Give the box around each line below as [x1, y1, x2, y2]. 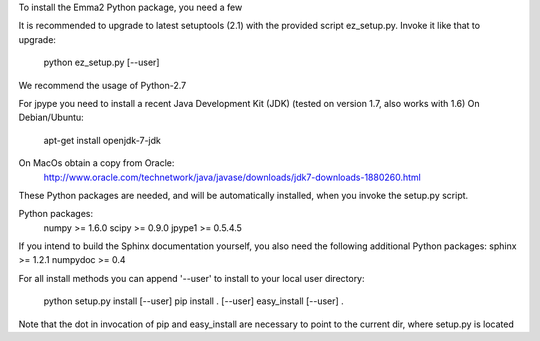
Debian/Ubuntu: [18, 111, 84, 124]
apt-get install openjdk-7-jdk [43, 134, 162, 146]
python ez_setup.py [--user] [43, 56, 160, 69]
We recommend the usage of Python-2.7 [18, 79, 187, 91]
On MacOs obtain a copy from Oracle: [18, 157, 175, 169]
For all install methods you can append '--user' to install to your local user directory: [18, 272, 365, 284]
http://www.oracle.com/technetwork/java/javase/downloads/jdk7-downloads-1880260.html [43, 171, 422, 183]
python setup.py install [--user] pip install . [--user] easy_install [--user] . [43, 295, 344, 307]
